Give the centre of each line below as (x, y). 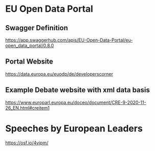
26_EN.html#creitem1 (28, 107)
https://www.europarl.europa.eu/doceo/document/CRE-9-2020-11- (76, 102)
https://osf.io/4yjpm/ (27, 143)
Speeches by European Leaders (74, 128)
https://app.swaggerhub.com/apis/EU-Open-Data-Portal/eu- (69, 40)
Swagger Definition (37, 28)
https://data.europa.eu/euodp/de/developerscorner (59, 74)
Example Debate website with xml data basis (78, 90)
